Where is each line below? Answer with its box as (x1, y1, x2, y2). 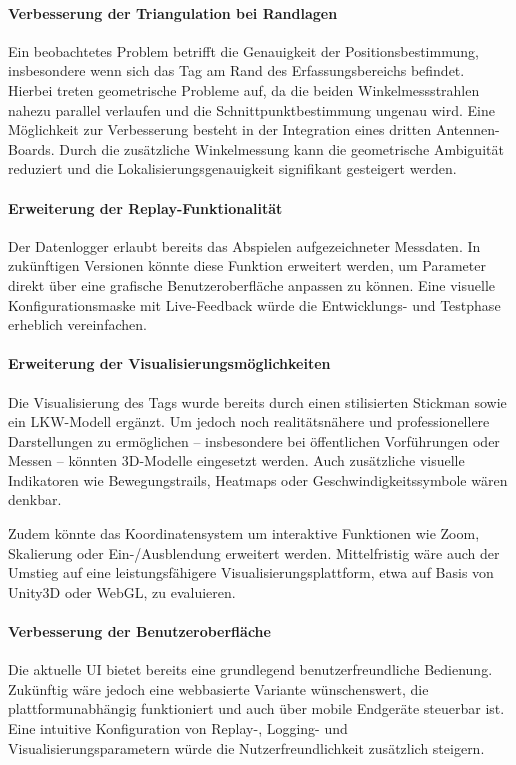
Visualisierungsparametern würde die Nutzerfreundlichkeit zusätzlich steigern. (8, 737, 485, 758)
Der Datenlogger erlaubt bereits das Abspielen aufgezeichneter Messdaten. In (8, 235, 481, 256)
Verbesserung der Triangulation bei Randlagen (8, 2, 338, 23)
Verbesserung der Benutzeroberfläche (8, 621, 271, 642)
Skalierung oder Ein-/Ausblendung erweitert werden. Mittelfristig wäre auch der (8, 542, 500, 563)
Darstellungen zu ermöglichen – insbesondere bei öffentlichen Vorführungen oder (8, 430, 500, 451)
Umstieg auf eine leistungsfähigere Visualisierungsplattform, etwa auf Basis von (8, 562, 494, 583)
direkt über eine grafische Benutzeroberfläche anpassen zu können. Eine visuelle (8, 274, 496, 295)
